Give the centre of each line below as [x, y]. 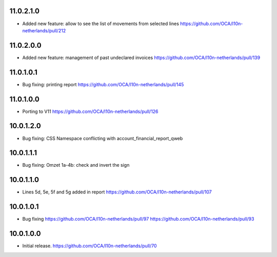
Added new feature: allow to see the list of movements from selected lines [101, 24]
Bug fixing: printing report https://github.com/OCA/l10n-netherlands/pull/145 [103, 84]
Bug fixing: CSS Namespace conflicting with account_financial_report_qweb [103, 138]
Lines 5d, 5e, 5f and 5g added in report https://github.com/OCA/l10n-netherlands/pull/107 [117, 192]
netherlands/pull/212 [44, 30]
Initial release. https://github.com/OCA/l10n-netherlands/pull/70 [90, 246]
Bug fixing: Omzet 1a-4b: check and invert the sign [76, 165]
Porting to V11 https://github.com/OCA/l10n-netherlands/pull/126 [90, 111]
